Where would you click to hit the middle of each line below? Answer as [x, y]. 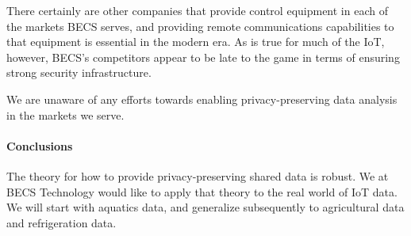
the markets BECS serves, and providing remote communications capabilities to [200, 26]
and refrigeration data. [61, 222]
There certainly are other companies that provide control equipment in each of [197, 10]
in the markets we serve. [65, 114]
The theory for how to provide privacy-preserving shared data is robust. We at [198, 175]
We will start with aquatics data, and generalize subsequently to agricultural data [205, 207]
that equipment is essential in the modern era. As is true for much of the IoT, [196, 42]
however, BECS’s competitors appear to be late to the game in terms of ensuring [203, 57]
